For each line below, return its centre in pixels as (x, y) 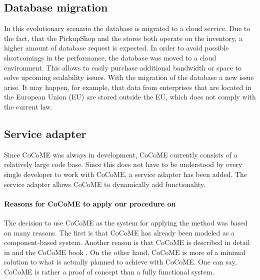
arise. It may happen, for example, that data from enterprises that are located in (128, 87)
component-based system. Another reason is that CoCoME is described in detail (127, 242)
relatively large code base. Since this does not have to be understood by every (123, 164)
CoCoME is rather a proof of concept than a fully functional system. (109, 271)
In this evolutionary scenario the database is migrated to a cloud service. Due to (127, 28)
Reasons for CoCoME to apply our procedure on (90, 203)
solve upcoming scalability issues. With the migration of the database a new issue (129, 77)
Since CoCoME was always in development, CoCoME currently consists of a (121, 154)
